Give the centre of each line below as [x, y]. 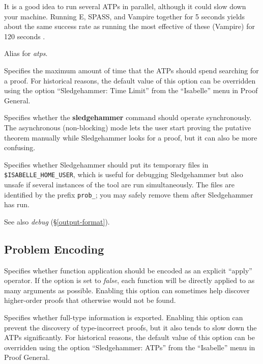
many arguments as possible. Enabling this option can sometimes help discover [127, 290]
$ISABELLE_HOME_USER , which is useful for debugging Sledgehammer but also [124, 174]
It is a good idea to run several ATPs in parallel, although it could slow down [125, 6]
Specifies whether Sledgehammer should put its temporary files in [106, 164]
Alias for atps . [26, 53]
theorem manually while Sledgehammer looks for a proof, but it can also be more [131, 137]
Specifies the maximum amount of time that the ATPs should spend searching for [131, 70]
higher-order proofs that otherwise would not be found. [90, 300]
